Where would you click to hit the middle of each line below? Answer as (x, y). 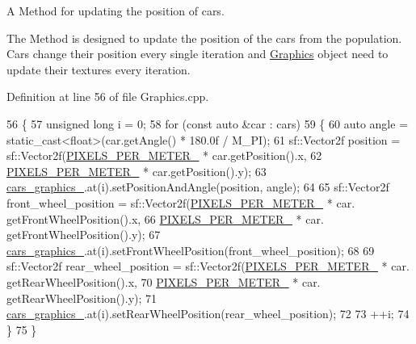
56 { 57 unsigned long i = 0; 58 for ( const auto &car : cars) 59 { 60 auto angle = (208, 123)
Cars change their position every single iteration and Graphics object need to (197, 54)
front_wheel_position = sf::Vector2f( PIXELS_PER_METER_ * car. (181, 202)
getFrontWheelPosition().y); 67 (84, 235)
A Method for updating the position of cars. (116, 10)
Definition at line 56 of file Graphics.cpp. (108, 96)
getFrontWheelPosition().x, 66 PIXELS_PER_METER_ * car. (165, 218)
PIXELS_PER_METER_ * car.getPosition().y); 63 (137, 171)
